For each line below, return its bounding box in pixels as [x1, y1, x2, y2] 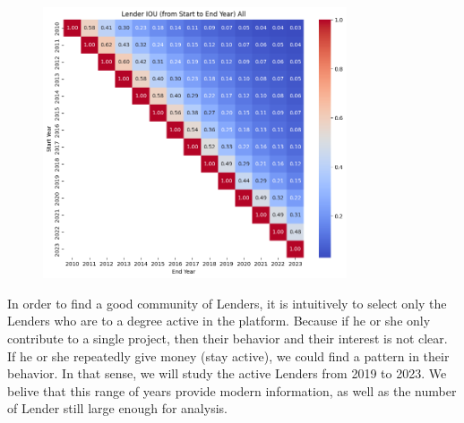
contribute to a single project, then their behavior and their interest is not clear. [7, 329, 448, 348]
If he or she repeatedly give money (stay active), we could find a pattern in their [7, 346, 450, 365]
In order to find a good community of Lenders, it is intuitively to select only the [7, 293, 447, 312]
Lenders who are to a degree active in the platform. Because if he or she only [7, 311, 431, 330]
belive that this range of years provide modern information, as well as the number [7, 381, 457, 400]
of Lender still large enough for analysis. [7, 399, 228, 418]
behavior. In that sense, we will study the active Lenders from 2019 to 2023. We [7, 364, 447, 383]
